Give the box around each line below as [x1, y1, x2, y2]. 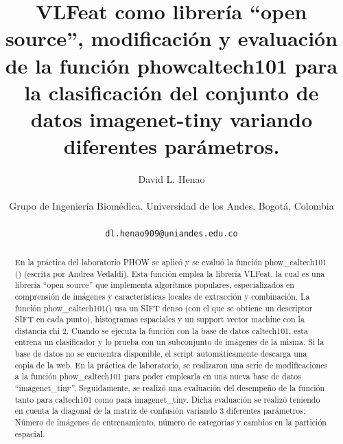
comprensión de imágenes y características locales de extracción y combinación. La [14, 290, 310, 302]
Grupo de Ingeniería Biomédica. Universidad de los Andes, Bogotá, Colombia [9, 199, 334, 213]
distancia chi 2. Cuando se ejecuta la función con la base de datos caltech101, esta [14, 324, 308, 336]
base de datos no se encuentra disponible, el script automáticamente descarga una [14, 348, 307, 359]
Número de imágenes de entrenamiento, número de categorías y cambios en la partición [14, 417, 327, 428]
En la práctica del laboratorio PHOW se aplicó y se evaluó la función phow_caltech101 [14, 256, 327, 267]
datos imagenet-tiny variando [30, 104, 313, 133]
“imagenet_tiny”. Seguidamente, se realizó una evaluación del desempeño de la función [14, 382, 325, 394]
